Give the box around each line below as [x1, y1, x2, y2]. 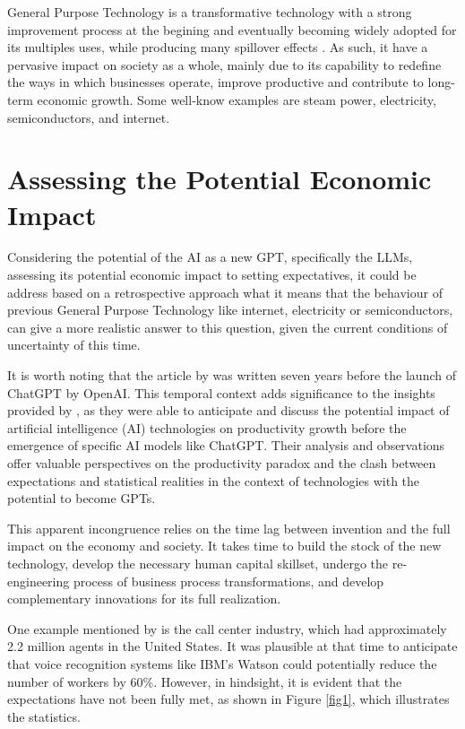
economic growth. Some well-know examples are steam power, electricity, [37, 90, 436, 108]
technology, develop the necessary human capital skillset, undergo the [7, 553, 389, 572]
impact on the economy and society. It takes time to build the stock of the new [7, 536, 442, 555]
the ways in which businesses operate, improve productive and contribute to [7, 73, 424, 91]
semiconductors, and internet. [7, 108, 170, 126]
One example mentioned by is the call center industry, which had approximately [7, 619, 447, 638]
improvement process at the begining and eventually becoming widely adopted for [7, 20, 457, 39]
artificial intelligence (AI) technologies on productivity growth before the [7, 418, 407, 437]
